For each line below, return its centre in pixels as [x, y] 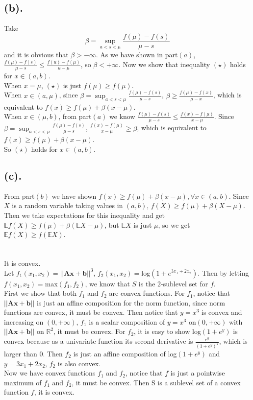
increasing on [24, 321]
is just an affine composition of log [125, 353]
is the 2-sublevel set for [173, 283]
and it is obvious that [36, 55]
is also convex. [79, 363]
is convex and [222, 312]
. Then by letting [223, 272]
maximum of [23, 382]
